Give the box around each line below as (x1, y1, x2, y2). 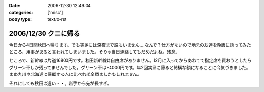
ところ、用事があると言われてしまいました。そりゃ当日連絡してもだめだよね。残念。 (9, 49, 180, 55)
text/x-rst (47, 16, 66, 22)
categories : (9, 10, 33, 16)
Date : (9, 3, 21, 8)
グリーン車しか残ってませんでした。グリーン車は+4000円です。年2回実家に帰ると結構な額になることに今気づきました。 (9, 64, 251, 70)
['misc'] (47, 10, 63, 16)
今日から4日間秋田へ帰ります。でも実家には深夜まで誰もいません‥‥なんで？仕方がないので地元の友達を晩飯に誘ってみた (9, 42, 251, 48)
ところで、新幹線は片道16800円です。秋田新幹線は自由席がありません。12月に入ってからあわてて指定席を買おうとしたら (9, 57, 252, 63)
